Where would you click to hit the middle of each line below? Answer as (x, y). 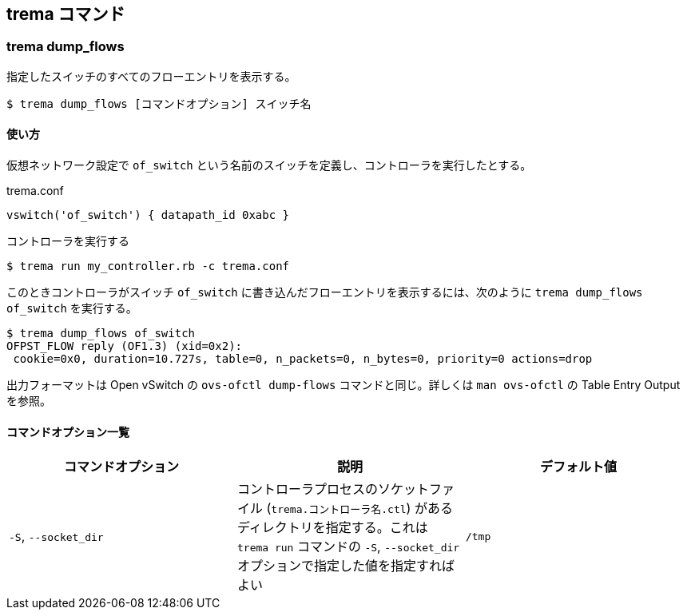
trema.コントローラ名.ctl (339, 510)
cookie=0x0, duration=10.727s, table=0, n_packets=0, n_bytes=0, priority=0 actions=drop (303, 359)
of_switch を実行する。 (72, 308)
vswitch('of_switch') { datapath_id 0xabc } (148, 215)
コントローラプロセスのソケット (333, 489)
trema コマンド (66, 14)
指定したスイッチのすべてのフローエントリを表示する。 (151, 76)
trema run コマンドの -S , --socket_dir (348, 547)
